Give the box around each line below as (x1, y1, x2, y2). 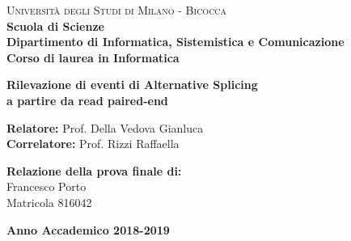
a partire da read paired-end (6, 91, 168, 108)
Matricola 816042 (6, 193, 92, 210)
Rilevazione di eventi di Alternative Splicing (6, 76, 258, 93)
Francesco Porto (6, 178, 87, 195)
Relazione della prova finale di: (6, 162, 182, 179)
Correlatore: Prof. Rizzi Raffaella (6, 135, 180, 152)
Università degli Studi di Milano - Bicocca (6, 2, 227, 18)
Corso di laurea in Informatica (6, 49, 180, 66)
